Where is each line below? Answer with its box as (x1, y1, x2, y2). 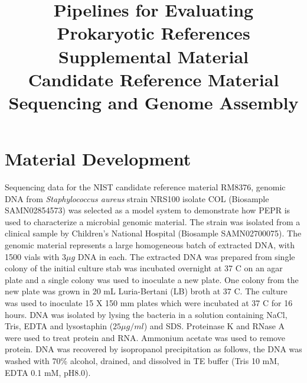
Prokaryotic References (57, 21, 250, 45)
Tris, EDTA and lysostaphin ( (5, 320, 113, 332)
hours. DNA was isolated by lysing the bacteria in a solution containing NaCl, (5, 308, 288, 320)
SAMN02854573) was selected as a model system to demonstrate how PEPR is (5, 204, 290, 216)
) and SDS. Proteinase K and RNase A (143, 320, 285, 332)
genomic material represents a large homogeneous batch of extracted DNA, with (5, 239, 295, 251)
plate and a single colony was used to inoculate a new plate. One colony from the (5, 273, 299, 285)
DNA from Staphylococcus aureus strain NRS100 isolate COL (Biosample (5, 192, 269, 205)
